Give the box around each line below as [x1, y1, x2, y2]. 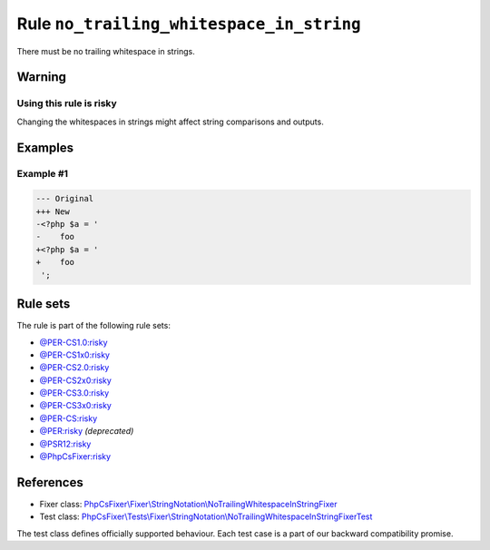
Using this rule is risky [16, 97, 117, 110]
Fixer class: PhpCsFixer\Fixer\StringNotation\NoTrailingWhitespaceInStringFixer [39, 498, 338, 509]
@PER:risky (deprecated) [39, 426, 134, 437]
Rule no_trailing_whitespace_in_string [16, 14, 362, 34]
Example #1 [16, 168, 68, 181]
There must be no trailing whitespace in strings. [16, 45, 195, 56]
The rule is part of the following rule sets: [16, 320, 171, 331]
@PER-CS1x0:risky [39, 349, 111, 360]
